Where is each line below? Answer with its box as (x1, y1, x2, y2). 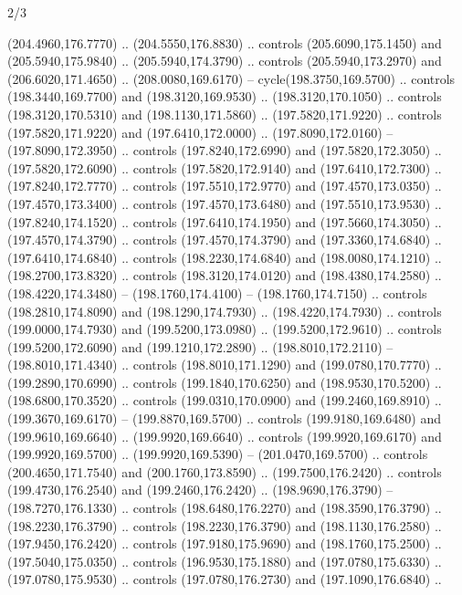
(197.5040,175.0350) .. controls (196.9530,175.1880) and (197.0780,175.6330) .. (7, 551, 442, 570)
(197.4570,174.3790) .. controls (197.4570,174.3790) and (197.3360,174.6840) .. (7, 230, 442, 249)
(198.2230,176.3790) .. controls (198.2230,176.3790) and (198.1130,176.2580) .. (7, 516, 442, 535)
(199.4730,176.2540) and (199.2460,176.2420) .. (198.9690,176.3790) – (7, 480, 394, 499)
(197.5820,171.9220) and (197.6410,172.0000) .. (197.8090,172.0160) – (7, 122, 394, 141)
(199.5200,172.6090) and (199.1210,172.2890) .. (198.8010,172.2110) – (7, 337, 394, 356)
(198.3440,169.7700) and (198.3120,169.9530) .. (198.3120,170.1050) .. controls (7, 87, 442, 106)
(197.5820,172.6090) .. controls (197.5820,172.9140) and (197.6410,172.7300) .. (7, 158, 442, 177)
